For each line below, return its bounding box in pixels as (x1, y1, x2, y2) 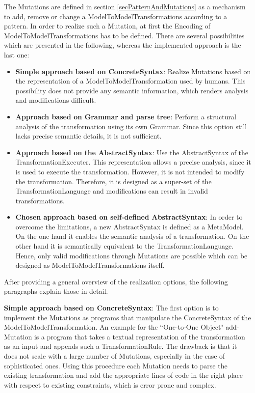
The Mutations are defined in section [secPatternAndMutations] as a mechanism (4, 1, 246, 11)
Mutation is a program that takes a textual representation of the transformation (4, 331, 245, 341)
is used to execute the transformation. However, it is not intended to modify (15, 166, 245, 176)
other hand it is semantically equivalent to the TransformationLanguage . (15, 241, 234, 251)
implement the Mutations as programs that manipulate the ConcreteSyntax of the (4, 312, 251, 322)
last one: (4, 49, 29, 59)
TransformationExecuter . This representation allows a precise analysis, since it (15, 157, 251, 167)
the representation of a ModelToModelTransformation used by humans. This (15, 76, 246, 86)
